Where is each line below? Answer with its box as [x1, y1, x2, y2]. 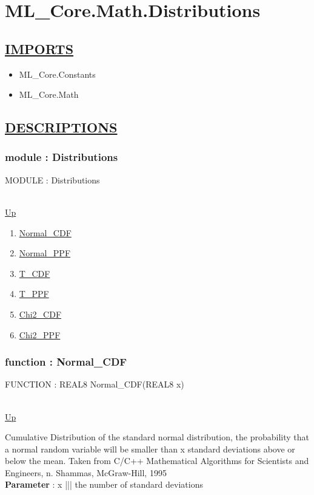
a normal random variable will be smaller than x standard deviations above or [5, 442, 295, 455]
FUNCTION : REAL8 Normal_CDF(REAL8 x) [5, 378, 184, 391]
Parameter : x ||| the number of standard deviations [5, 478, 203, 491]
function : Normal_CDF [5, 354, 127, 369]
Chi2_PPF [19, 328, 61, 341]
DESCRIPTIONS [5, 118, 118, 137]
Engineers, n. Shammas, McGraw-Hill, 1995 [5, 466, 167, 479]
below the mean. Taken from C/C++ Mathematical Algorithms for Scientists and [5, 454, 309, 467]
